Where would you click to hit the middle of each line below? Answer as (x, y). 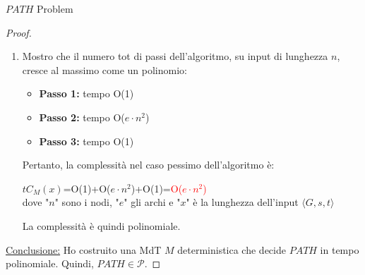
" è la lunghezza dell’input (242, 202)
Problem (55, 8)
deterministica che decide (232, 249)
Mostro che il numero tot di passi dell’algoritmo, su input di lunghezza (175, 56)
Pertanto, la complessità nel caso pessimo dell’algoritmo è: (148, 165)
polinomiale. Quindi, (50, 263)
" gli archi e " (152, 202)
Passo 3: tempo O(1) (86, 141)
